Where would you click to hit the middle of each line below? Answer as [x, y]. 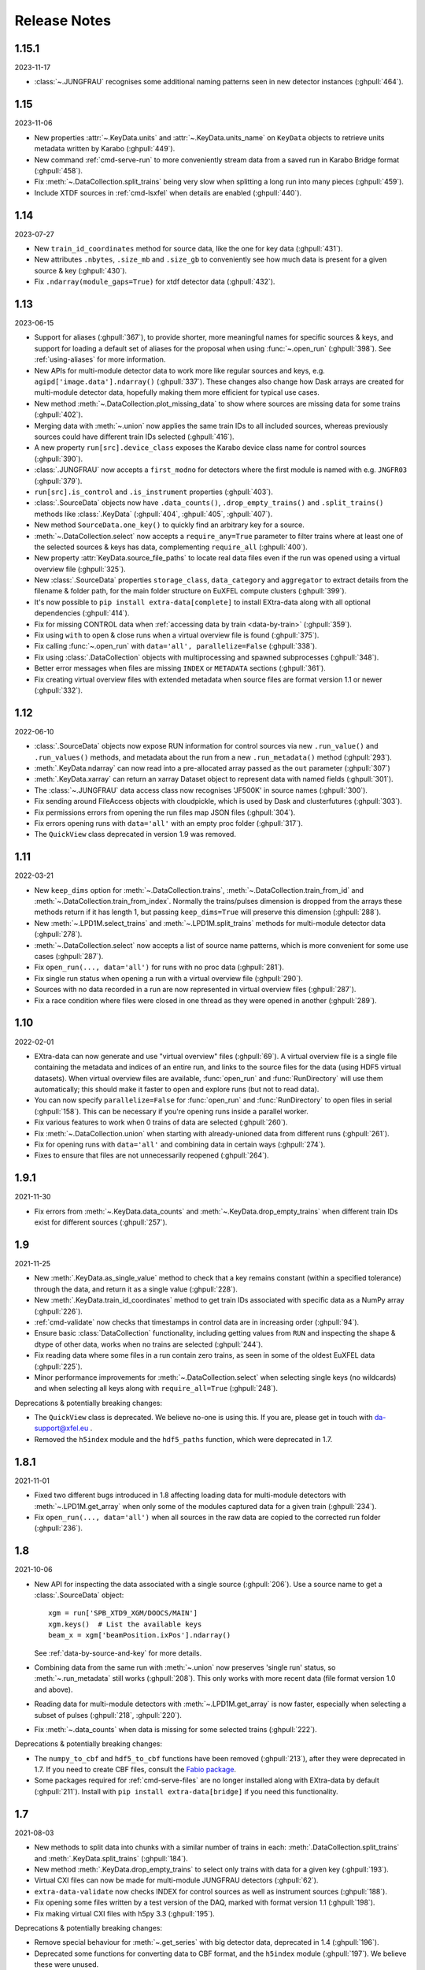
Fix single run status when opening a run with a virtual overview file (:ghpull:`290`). [168, 978]
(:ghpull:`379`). [58, 481]
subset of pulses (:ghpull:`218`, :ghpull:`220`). [108, 1715]
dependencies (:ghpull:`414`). [82, 613]
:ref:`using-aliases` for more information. [100, 359]
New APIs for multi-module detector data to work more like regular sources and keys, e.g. [180, 370]
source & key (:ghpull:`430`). [81, 270]
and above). [54, 1689]
